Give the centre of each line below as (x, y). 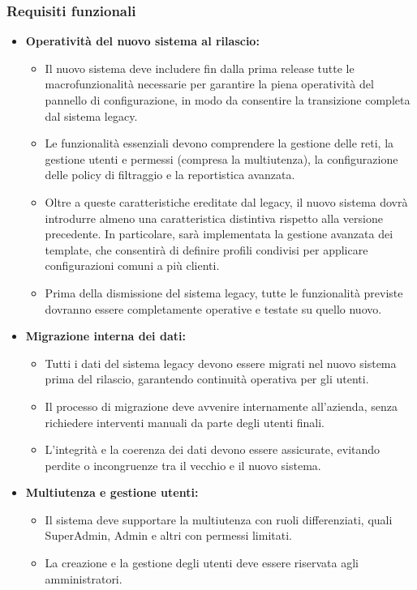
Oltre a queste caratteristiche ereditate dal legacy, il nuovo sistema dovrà (226, 201)
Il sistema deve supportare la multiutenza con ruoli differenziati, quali (219, 519)
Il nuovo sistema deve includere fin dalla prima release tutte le (200, 68)
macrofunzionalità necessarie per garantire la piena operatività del (209, 84)
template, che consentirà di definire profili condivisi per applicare (206, 249)
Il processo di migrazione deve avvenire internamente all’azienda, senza (221, 406)
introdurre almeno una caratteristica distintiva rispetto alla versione (214, 218)
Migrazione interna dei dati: (105, 336)
